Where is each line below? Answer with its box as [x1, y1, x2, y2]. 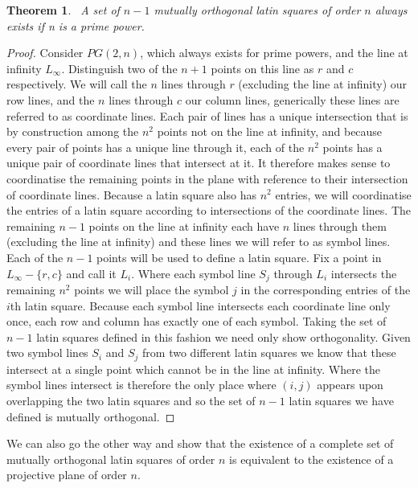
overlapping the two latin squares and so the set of [6, 392, 256, 408]
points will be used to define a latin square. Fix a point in [96, 248, 382, 265]
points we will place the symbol [74, 281, 229, 297]
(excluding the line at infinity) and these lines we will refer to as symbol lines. [6, 233, 391, 250]
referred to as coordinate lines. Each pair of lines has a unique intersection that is [6, 107, 408, 124]
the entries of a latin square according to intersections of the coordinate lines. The [6, 202, 412, 219]
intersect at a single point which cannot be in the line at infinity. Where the [6, 360, 380, 377]
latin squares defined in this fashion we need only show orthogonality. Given [36, 328, 411, 345]
